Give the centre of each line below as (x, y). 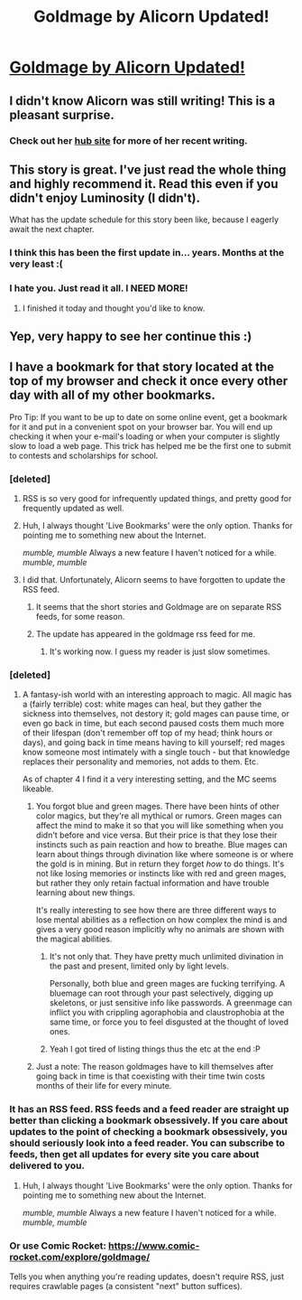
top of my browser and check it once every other (149, 381)
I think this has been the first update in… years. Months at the (147, 253)
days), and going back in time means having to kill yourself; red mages (154, 743)
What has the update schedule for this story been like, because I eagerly (144, 220)
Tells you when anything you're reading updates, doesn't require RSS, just (147, 1277)
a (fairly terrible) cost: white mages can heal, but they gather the (142, 704)
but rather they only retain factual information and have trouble (152, 884)
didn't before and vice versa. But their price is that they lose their (156, 835)
